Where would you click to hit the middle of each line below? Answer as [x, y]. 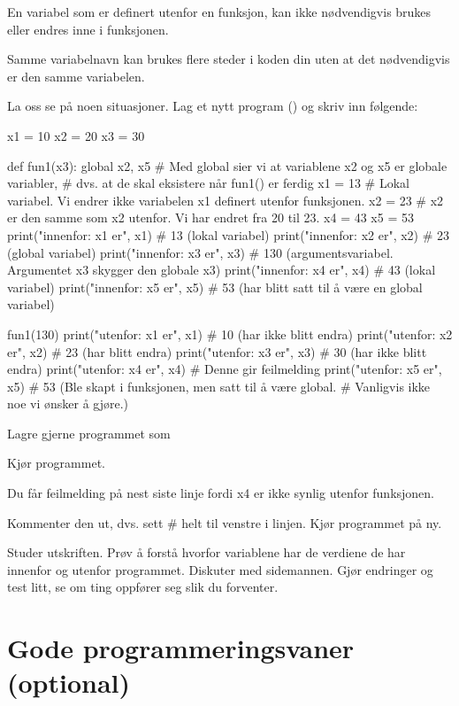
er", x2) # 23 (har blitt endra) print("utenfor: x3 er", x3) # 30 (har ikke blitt [217, 351]
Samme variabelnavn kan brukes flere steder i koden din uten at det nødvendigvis [229, 59]
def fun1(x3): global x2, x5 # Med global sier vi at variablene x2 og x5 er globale [227, 165]
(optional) [69, 683]
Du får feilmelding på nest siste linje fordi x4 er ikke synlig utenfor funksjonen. [221, 493]
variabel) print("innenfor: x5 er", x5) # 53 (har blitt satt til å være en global [215, 287]
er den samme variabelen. [76, 76]
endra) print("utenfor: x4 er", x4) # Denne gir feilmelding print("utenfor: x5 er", [225, 369]
